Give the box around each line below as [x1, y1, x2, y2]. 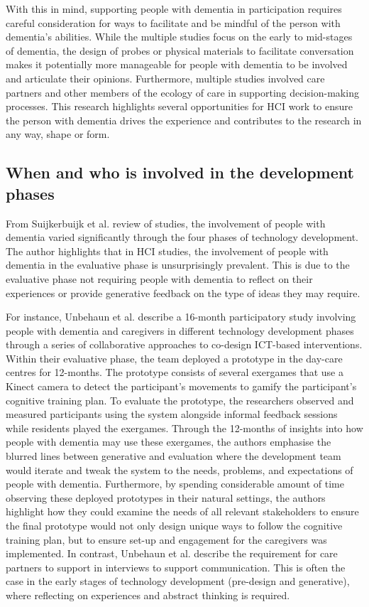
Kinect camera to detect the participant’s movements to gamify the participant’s [6, 379, 357, 394]
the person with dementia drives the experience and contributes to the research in [6, 112, 362, 127]
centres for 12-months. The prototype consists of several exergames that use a [6, 365, 343, 380]
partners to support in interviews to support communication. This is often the [6, 559, 346, 574]
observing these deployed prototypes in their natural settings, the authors [6, 490, 326, 505]
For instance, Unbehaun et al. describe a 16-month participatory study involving [6, 309, 356, 324]
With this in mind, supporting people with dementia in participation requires [6, 1, 342, 16]
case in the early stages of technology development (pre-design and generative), [6, 574, 350, 589]
